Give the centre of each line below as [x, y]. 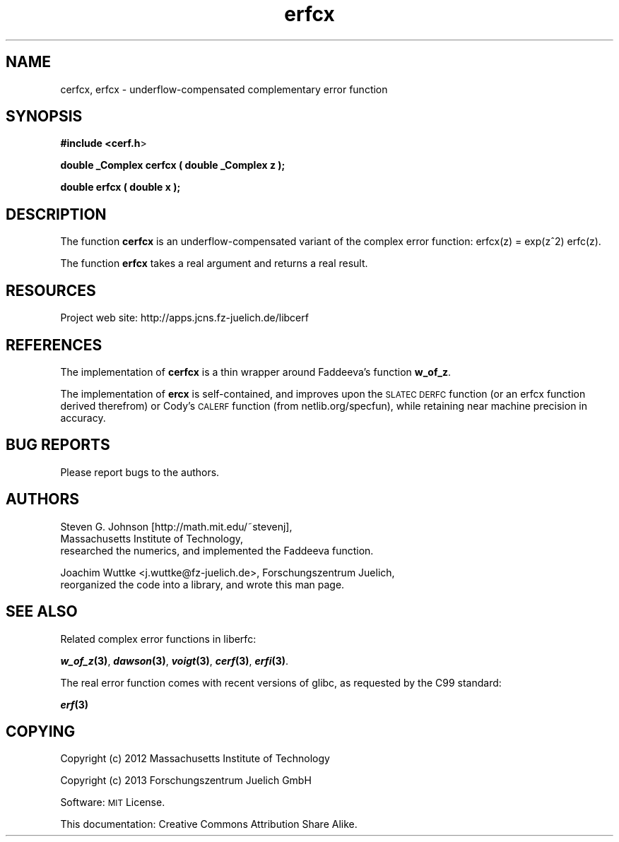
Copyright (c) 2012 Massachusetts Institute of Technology [195, 759]
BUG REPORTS [58, 445]
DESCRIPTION [56, 214]
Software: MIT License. [113, 802]
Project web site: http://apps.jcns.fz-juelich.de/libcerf [184, 318]
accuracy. [83, 417]
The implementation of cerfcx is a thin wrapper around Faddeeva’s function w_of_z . [256, 372]
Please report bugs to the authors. [140, 472]
